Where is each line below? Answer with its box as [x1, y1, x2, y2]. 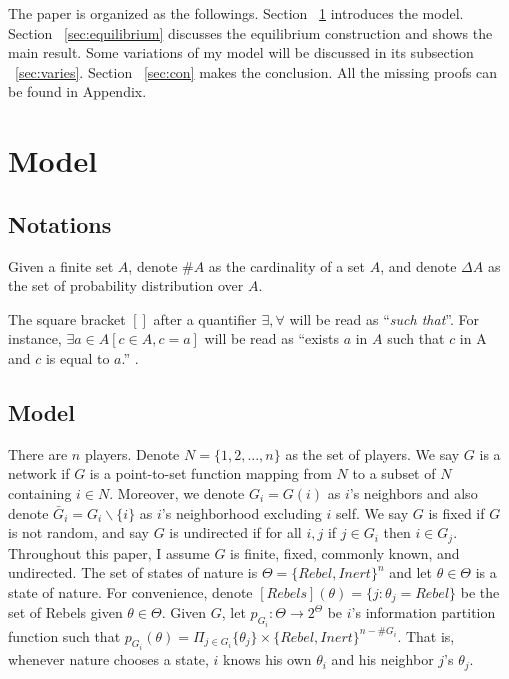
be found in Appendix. [8, 81, 147, 102]
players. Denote [84, 443, 180, 464]
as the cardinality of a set [208, 255, 365, 276]
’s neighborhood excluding [161, 502, 322, 523]
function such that [8, 625, 121, 646]
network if [8, 463, 70, 484]
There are [8, 443, 68, 464]
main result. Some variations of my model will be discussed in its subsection [8, 42, 474, 63]
